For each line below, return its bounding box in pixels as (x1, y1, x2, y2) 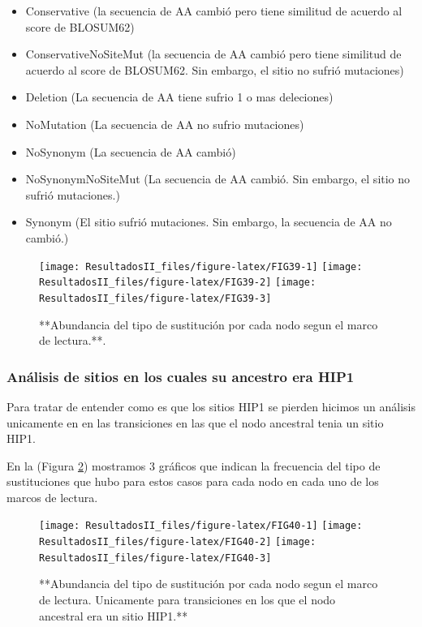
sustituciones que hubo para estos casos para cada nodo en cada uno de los (6, 473, 379, 490)
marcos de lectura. (6, 488, 98, 505)
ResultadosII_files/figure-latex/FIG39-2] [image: (39, 277, 316, 289)
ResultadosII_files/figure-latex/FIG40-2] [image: (39, 536, 316, 548)
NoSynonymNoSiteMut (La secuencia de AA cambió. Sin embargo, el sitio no (25, 170, 411, 187)
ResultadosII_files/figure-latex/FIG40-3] (39, 552, 272, 564)
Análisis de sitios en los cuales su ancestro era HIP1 (6, 366, 355, 386)
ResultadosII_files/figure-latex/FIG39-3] (39, 292, 272, 304)
